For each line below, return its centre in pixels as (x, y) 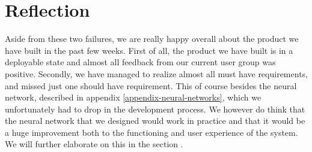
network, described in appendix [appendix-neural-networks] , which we (133, 97)
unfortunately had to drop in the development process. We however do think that (155, 109)
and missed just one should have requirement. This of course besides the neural (151, 85)
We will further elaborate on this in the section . (94, 144)
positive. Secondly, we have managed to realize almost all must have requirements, (156, 73)
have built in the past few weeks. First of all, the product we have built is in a (149, 50)
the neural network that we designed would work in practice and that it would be (155, 121)
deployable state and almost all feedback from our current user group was (140, 62)
